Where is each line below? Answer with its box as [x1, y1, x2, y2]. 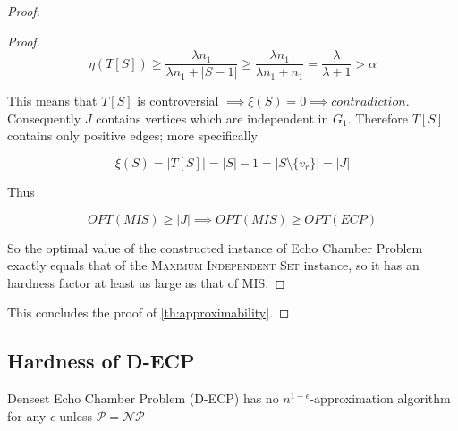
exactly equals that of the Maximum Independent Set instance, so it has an [7, 256, 420, 275]
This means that [7, 91, 98, 110]
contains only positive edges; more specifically [7, 126, 258, 145]
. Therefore [347, 108, 408, 127]
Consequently [7, 108, 81, 127]
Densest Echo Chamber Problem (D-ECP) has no [7, 389, 279, 408]
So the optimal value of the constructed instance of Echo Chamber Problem [7, 238, 423, 257]
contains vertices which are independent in [96, 108, 329, 127]
